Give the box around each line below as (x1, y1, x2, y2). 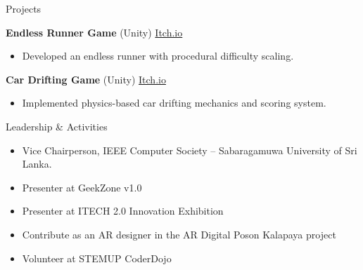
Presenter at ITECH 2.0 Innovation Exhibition (22, 203, 224, 218)
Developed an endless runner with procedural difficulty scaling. (22, 48, 294, 63)
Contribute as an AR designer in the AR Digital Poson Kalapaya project (22, 227, 336, 241)
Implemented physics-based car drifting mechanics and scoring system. (22, 95, 326, 110)
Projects (6, 1, 42, 15)
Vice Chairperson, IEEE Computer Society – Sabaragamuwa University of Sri (22, 142, 357, 157)
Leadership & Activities (6, 119, 108, 133)
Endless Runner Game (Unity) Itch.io (6, 25, 183, 39)
